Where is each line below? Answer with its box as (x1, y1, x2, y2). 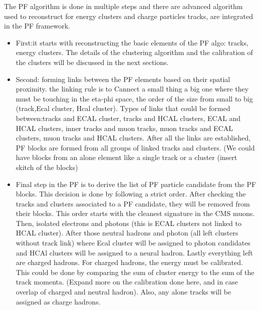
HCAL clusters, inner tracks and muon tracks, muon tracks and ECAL (16, 122, 233, 133)
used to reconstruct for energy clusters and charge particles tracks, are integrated (4, 10, 253, 21)
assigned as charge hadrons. (16, 296, 101, 306)
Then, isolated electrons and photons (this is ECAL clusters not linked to (16, 217, 241, 228)
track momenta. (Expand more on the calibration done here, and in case (16, 276, 238, 287)
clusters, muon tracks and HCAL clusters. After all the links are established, (16, 132, 251, 143)
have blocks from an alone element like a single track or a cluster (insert (16, 152, 237, 162)
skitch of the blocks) (16, 161, 78, 172)
